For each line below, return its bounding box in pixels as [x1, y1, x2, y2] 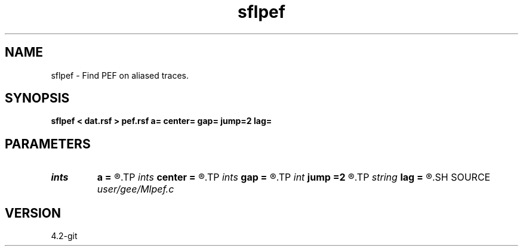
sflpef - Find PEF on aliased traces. [51, 70, 189, 80]
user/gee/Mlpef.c [97, 183, 174, 196]
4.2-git [51, 231, 78, 241]
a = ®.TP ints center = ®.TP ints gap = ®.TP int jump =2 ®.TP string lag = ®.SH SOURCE [97, 171, 491, 184]
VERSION [5, 205, 61, 221]
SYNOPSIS [5, 91, 70, 106]
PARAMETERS [5, 136, 91, 151]
